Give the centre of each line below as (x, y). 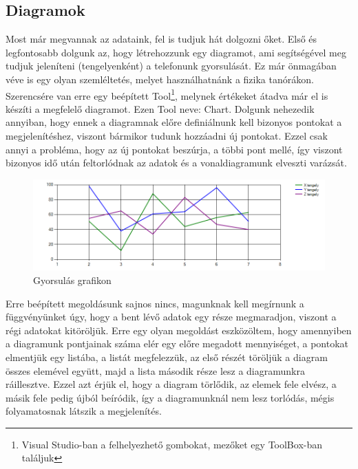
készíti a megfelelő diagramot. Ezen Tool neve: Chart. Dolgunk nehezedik (160, 108)
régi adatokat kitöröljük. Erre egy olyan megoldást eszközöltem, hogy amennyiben (179, 330)
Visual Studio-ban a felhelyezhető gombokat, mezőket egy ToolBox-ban (172, 444)
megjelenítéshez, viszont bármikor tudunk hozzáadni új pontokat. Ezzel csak (167, 136)
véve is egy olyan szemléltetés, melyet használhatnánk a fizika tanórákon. (160, 79)
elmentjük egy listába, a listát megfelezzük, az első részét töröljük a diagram (167, 357)
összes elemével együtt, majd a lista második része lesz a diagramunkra (155, 370)
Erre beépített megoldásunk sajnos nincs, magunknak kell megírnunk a (155, 303)
